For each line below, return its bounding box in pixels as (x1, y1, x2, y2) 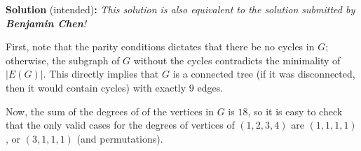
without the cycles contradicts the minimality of (133, 52, 341, 67)
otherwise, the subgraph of (6, 52, 120, 67)
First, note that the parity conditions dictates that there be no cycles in (6, 39, 315, 54)
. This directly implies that (43, 66, 159, 81)
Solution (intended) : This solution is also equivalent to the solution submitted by (6, 2, 355, 16)
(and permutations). (76, 131, 163, 145)
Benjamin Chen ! (6, 15, 87, 30)
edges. (197, 80, 224, 94)
